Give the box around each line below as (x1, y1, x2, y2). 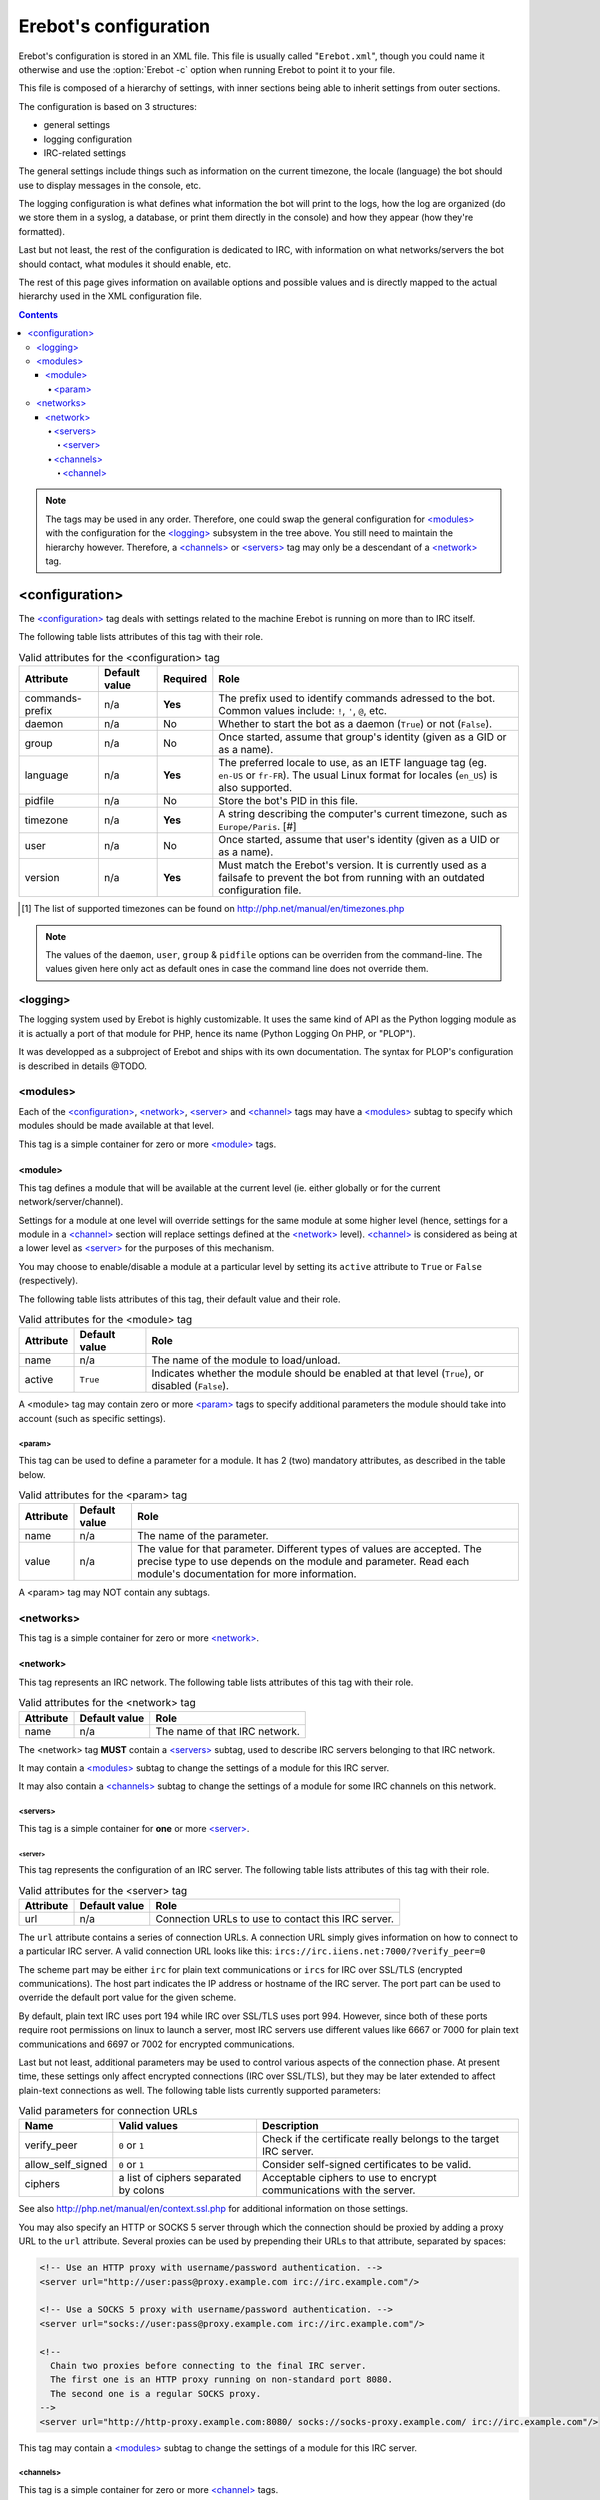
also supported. (218, 781, 293, 795)
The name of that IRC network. (155, 1724, 300, 1738)
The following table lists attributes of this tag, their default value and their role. (18, 1293, 341, 1305)
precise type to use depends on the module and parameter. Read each (136, 1555, 470, 1569)
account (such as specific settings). (18, 1412, 167, 1424)
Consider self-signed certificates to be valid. (261, 2158, 472, 2172)
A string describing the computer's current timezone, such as (218, 807, 508, 821)
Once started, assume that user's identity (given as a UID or (218, 833, 500, 847)
